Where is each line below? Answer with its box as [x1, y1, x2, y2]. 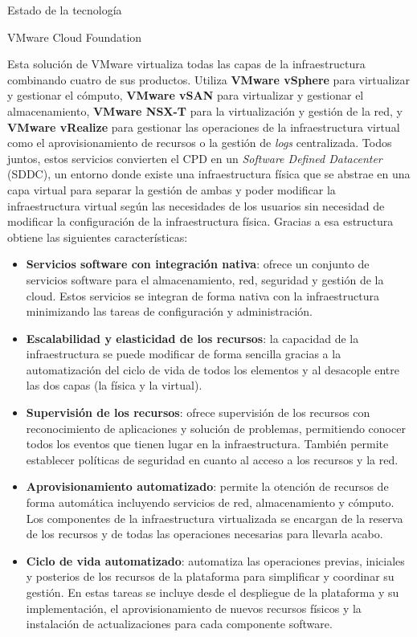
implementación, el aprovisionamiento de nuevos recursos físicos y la [26, 599, 362, 616]
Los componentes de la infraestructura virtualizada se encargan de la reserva [26, 509, 403, 526]
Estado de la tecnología [7, 2, 122, 18]
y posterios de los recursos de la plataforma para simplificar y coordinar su [26, 568, 395, 585]
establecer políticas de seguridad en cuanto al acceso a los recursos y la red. [26, 451, 399, 468]
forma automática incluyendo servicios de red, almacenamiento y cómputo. [26, 494, 395, 511]
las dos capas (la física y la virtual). [26, 377, 202, 394]
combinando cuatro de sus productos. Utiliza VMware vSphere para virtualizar [7, 71, 411, 88]
